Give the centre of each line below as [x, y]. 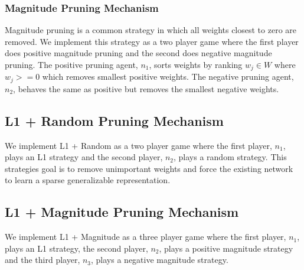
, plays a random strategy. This [230, 157]
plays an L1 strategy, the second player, [76, 248]
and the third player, [43, 260]
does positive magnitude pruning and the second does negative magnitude [138, 53]
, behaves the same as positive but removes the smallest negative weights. [146, 88]
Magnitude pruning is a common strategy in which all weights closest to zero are [151, 30]
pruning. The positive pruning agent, [71, 64]
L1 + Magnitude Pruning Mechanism [122, 212]
